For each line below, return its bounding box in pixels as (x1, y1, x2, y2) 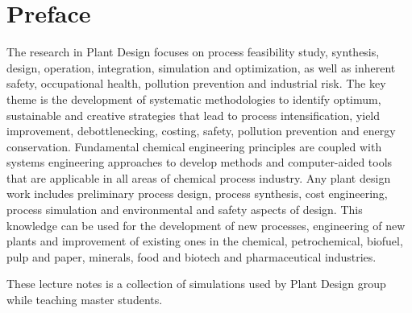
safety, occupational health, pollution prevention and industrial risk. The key (6, 75, 386, 92)
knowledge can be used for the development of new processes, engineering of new (6, 216, 406, 233)
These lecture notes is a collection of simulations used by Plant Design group (6, 275, 386, 292)
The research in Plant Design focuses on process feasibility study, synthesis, (6, 43, 380, 60)
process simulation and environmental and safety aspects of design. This (6, 201, 363, 218)
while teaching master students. (6, 291, 163, 308)
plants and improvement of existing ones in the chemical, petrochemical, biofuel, (6, 233, 403, 249)
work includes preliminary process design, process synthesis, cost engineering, (6, 185, 388, 202)
